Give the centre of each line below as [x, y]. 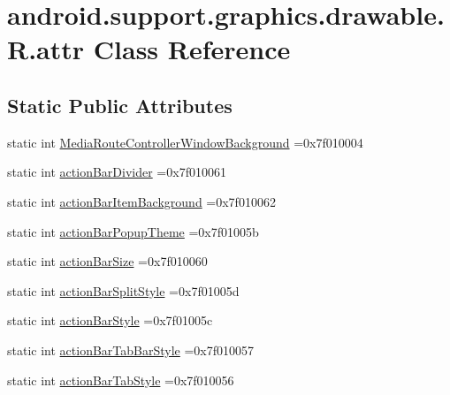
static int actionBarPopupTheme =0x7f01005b [133, 231]
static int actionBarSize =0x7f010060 [107, 261]
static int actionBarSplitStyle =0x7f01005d [123, 290]
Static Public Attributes [120, 105]
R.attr [46, 49]
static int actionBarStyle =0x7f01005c [110, 320]
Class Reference [192, 49]
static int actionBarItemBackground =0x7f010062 [141, 201]
